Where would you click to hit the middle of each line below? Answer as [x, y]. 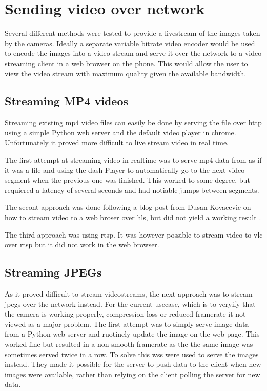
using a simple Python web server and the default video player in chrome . [120, 132]
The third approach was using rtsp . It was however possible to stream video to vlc [134, 234]
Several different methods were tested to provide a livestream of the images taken [132, 33]
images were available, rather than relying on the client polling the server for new [132, 374]
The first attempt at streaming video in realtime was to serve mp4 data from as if [133, 160]
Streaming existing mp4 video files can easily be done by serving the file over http [133, 122]
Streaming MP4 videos [67, 101]
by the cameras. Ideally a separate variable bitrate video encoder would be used [130, 43]
